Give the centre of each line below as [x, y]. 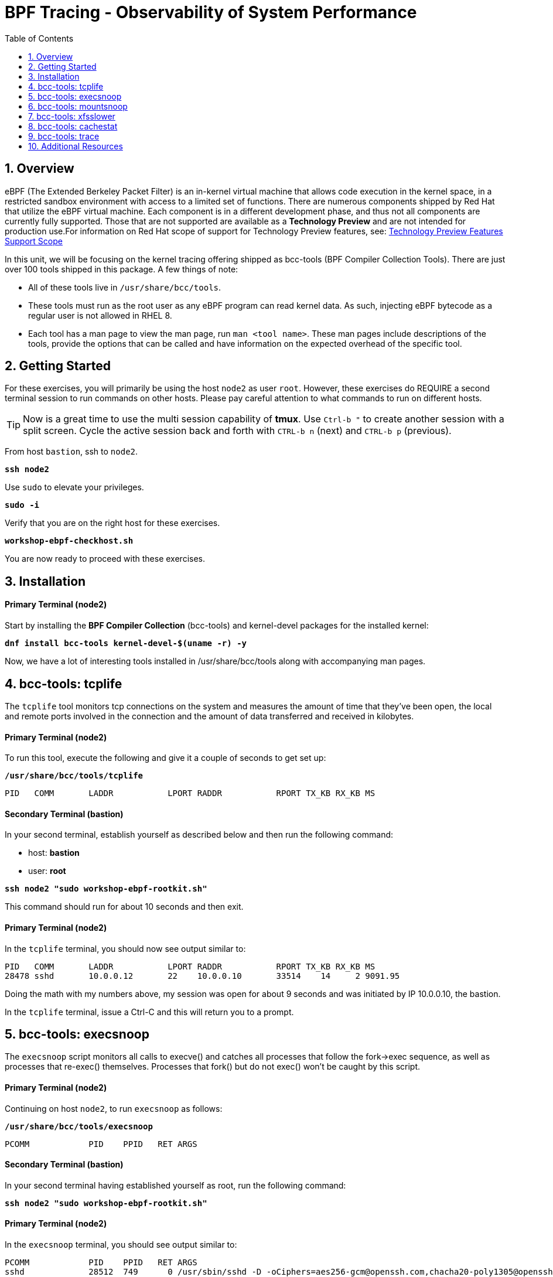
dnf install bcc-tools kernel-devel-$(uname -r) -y [126, 643]
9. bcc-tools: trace [64, 136]
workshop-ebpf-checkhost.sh [69, 541]
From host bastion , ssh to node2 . [71, 452]
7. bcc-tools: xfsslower [72, 116]
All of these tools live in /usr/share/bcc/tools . [125, 287]
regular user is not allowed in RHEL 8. [100, 315]
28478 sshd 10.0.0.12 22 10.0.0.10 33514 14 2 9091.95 [202, 976]
